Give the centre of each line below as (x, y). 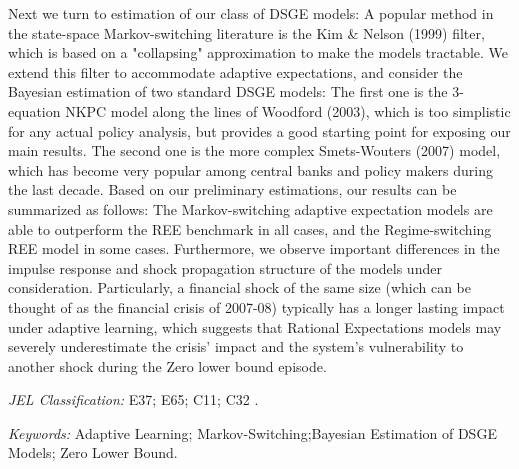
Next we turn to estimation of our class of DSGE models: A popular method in (251, 13)
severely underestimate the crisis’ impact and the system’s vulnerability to (236, 346)
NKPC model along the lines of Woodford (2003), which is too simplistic (288, 110)
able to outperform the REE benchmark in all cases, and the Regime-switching (250, 228)
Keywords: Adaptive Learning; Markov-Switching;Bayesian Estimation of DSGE (252, 432)
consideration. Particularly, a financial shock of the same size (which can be (240, 287)
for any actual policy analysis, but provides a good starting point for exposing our (259, 130)
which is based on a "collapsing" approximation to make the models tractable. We (258, 52)
